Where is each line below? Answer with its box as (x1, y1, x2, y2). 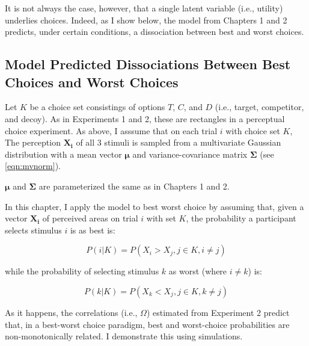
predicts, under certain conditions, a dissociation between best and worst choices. (5, 25, 304, 38)
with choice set (225, 124, 280, 137)
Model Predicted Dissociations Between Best (5, 55, 291, 73)
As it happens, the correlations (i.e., (5, 306, 138, 318)
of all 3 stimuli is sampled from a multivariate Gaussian (76, 136, 281, 149)
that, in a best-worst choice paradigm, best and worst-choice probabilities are (5, 318, 290, 330)
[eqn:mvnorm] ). (5, 159, 61, 172)
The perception (5, 136, 61, 149)
